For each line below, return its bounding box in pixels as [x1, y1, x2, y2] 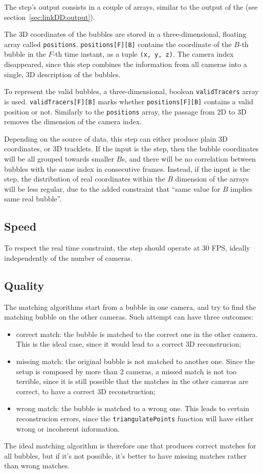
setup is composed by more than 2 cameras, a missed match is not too [16, 366, 237, 376]
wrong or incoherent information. [16, 423, 120, 434]
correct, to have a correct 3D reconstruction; [16, 386, 156, 396]
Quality [4, 277, 45, 293]
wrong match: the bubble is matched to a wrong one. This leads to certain [16, 403, 250, 414]
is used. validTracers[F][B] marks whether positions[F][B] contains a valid [4, 96, 253, 106]
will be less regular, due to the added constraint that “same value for [4, 183, 221, 194]
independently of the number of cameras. [4, 252, 133, 263]
